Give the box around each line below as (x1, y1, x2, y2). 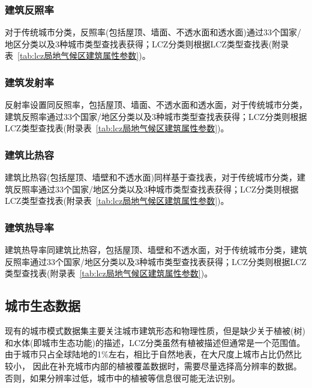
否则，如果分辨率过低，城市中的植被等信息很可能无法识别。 (5, 371, 240, 384)
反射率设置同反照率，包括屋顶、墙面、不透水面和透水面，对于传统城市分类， (5, 98, 307, 111)
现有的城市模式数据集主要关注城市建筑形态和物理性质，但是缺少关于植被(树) (5, 324, 305, 337)
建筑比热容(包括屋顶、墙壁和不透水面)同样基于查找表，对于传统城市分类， (5, 171, 297, 184)
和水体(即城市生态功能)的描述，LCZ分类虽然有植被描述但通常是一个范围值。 (5, 336, 305, 348)
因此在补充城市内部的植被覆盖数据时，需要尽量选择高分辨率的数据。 (32, 359, 302, 372)
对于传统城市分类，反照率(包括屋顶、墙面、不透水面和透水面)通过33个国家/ (5, 26, 301, 38)
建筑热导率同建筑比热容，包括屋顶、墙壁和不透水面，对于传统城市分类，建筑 (5, 243, 307, 256)
